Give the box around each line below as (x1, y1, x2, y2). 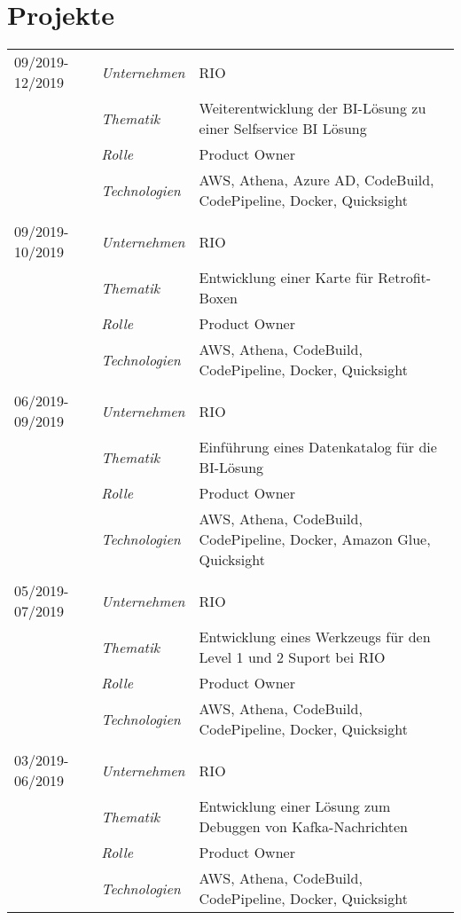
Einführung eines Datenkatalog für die (199, 436, 437, 458)
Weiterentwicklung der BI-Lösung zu (199, 98, 426, 119)
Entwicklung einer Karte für (199, 267, 373, 288)
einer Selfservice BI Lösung (199, 118, 367, 139)
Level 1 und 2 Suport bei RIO (199, 647, 386, 668)
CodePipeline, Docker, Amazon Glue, (199, 529, 431, 550)
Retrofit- (378, 267, 432, 288)
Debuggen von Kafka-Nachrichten (199, 816, 408, 837)
